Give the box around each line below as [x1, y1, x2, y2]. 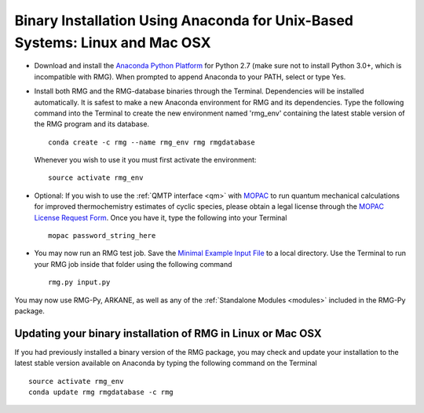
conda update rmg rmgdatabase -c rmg [28, 388, 174, 397]
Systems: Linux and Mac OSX [14, 34, 211, 51]
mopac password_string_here [48, 232, 156, 240]
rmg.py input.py [48, 278, 111, 287]
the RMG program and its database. [34, 119, 149, 129]
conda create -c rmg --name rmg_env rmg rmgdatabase [48, 137, 255, 147]
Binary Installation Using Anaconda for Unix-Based [14, 12, 353, 29]
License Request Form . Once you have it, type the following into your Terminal [34, 213, 287, 222]
